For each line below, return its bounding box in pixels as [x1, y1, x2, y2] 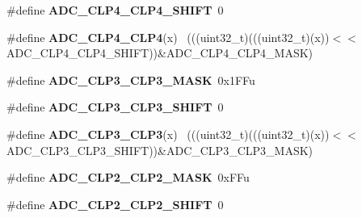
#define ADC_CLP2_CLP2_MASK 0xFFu [6, 169, 250, 186]
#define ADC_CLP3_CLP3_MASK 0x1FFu [6, 71, 255, 88]
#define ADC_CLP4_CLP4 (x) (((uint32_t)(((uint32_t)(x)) [6, 28, 330, 45]
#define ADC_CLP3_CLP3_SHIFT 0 [6, 99, 224, 115]
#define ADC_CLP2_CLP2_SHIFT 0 [6, 195, 224, 212]
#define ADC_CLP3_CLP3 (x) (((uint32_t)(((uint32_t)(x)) [6, 125, 330, 142]
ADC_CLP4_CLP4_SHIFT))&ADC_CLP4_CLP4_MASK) [6, 44, 314, 61]
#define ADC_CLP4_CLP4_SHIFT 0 [6, 2, 224, 18]
